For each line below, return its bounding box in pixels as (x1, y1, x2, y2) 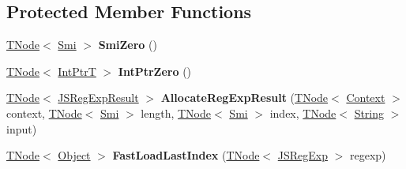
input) (6, 120, 37, 137)
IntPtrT (58, 62, 96, 79)
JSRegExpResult (58, 89, 139, 106)
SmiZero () (98, 36, 157, 53)
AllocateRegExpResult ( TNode (160, 89, 329, 106)
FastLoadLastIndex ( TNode (112, 147, 260, 163)
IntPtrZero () (118, 62, 192, 79)
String (354, 104, 385, 121)
